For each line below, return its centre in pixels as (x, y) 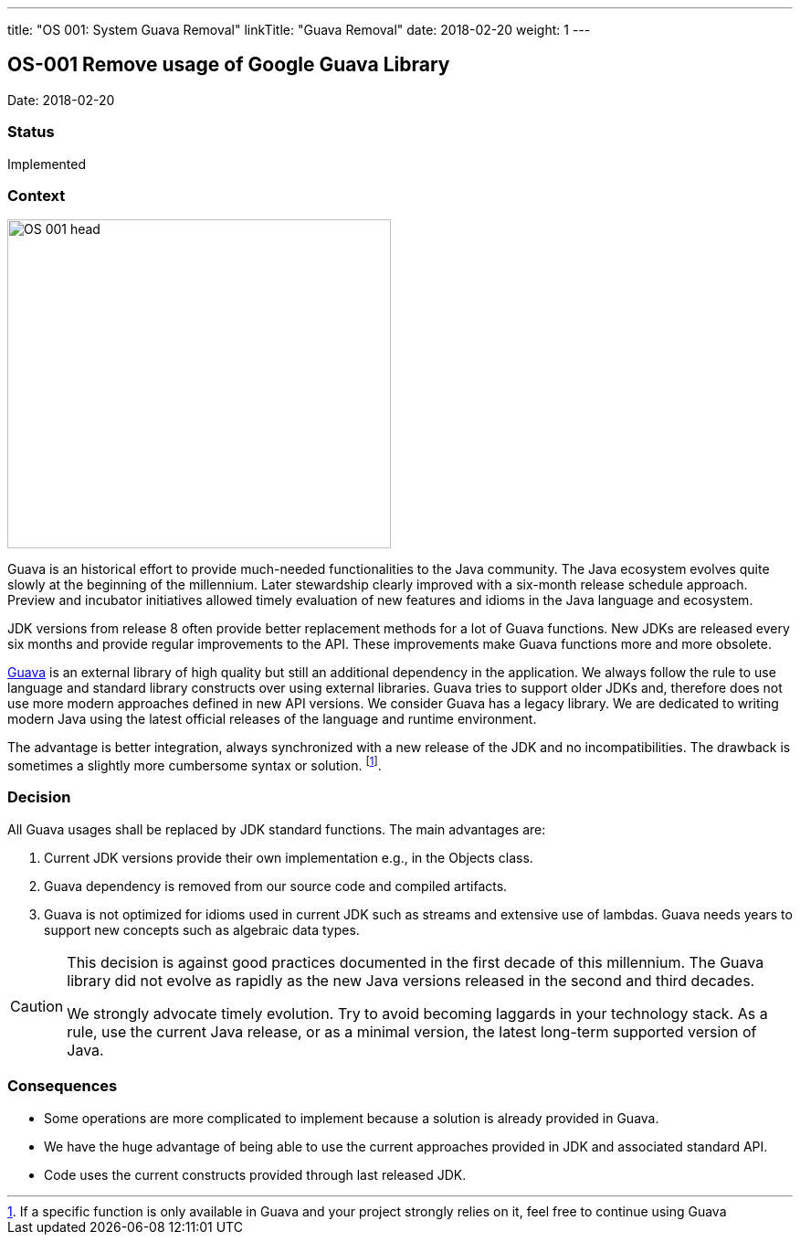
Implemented (47, 164)
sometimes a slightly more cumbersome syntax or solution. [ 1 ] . (195, 764)
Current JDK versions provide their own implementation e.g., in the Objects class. (289, 857)
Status (31, 132)
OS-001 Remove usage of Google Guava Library (229, 65)
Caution (37, 1006)
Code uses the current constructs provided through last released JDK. (255, 1174)
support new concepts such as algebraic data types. (202, 929)
